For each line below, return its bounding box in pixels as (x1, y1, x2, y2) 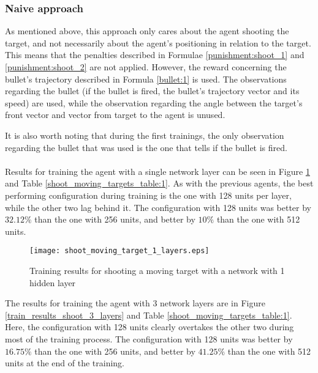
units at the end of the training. (5, 356, 124, 369)
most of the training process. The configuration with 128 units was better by (5, 332, 293, 345)
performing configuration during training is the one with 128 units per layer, (5, 188, 292, 201)
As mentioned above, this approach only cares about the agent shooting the (5, 24, 289, 37)
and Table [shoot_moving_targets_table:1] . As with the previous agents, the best (5, 177, 314, 190)
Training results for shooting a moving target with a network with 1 (29, 264, 285, 276)
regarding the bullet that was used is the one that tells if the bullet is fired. (5, 141, 287, 153)
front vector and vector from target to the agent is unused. (5, 108, 225, 121)
